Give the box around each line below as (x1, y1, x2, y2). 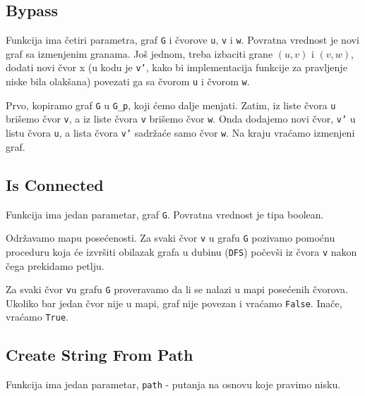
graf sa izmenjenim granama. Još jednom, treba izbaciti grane (6, 46, 273, 61)
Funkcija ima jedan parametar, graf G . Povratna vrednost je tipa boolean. (6, 206, 324, 221)
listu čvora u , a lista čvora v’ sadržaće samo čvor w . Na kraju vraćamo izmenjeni (6, 125, 355, 140)
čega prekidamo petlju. (6, 258, 104, 273)
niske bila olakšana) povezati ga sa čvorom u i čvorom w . (6, 74, 250, 89)
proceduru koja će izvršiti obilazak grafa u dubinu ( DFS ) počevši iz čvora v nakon (6, 244, 357, 259)
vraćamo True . (6, 309, 68, 324)
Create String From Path (6, 344, 193, 366)
